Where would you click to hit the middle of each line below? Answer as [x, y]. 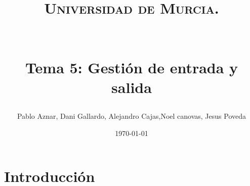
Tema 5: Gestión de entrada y [132, 67]
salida [132, 87]
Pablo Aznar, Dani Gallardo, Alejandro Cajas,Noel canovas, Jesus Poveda [132, 116]
